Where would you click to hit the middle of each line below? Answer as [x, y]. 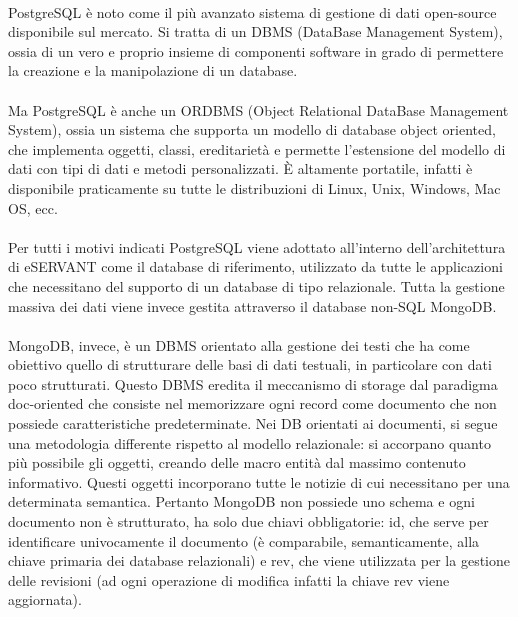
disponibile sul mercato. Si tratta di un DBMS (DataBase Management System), [255, 31]
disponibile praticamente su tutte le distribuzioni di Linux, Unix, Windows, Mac [254, 187]
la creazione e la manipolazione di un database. [153, 70]
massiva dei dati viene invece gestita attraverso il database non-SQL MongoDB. [252, 305]
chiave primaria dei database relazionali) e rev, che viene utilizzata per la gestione [259, 560]
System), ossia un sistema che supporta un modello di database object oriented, [252, 129]
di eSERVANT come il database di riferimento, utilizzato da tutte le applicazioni [255, 266]
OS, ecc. [33, 207]
